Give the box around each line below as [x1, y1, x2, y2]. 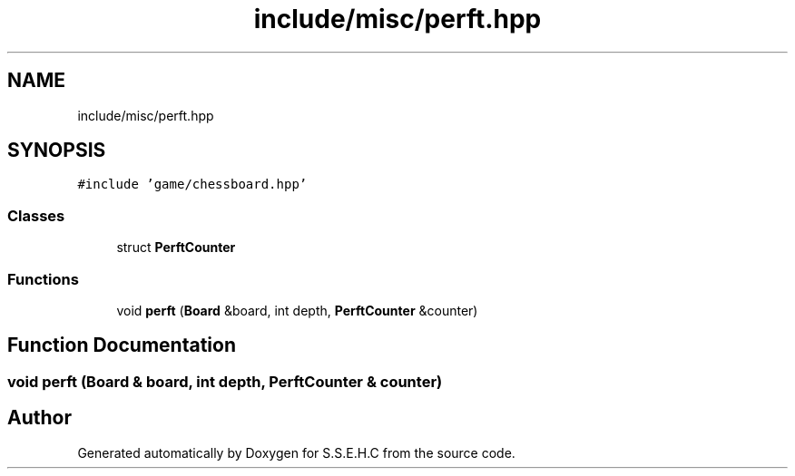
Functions [7, 269, 79, 288]
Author [7, 406, 72, 430]
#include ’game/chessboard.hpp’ [77, 177, 308, 192]
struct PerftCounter [116, 239, 236, 256]
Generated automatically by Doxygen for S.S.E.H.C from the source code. [77, 444, 515, 461]
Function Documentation [7, 334, 236, 357]
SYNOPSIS [7, 139, 106, 162]
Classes [7, 206, 65, 225]
